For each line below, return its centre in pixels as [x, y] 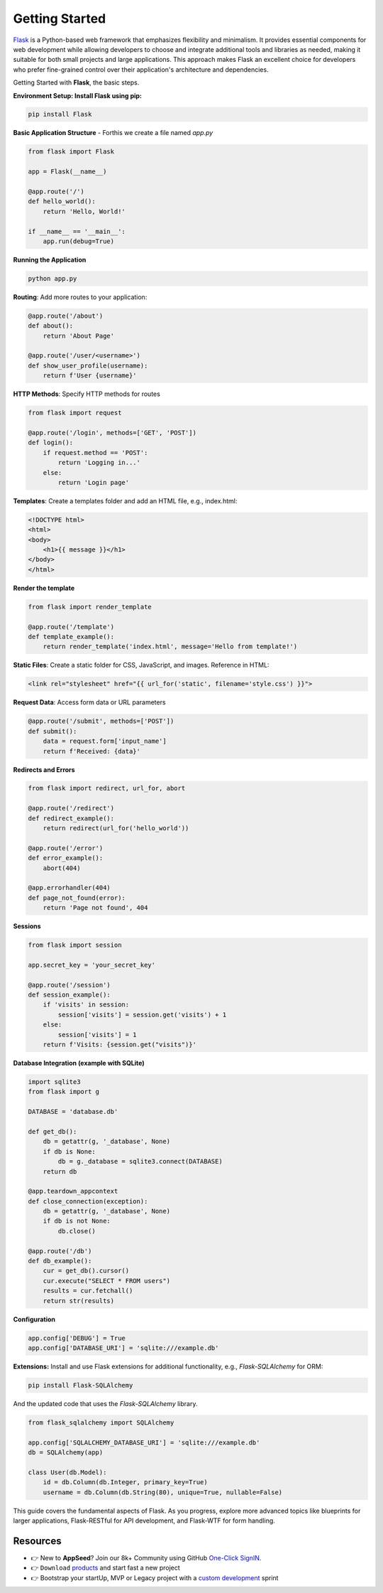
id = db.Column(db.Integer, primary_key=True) [126, 1482]
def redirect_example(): [71, 818]
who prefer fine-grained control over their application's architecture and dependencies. [141, 69]
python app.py [52, 278]
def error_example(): [66, 858]
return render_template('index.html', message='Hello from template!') [170, 647]
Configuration [34, 1319]
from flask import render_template [90, 607]
